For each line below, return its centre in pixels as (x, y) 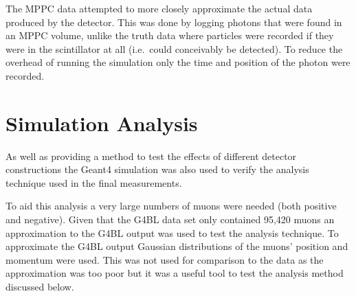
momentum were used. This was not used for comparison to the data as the (165, 259)
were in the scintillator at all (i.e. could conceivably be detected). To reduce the (174, 48)
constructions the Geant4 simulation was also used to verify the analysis (157, 169)
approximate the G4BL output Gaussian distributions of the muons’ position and (177, 246)
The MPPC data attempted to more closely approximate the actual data (159, 8)
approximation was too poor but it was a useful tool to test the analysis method (175, 273)
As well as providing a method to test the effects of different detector (151, 156)
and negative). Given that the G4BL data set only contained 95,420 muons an (170, 219)
